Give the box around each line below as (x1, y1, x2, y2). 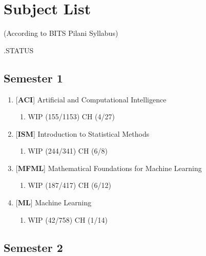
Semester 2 (4, 239, 63, 255)
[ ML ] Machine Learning (15, 197, 92, 208)
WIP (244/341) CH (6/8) (28, 145, 108, 156)
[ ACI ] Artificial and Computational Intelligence (15, 94, 167, 104)
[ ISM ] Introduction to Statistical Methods (15, 128, 150, 139)
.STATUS (4, 45, 34, 55)
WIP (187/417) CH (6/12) (28, 180, 111, 190)
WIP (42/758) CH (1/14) (28, 214, 108, 225)
